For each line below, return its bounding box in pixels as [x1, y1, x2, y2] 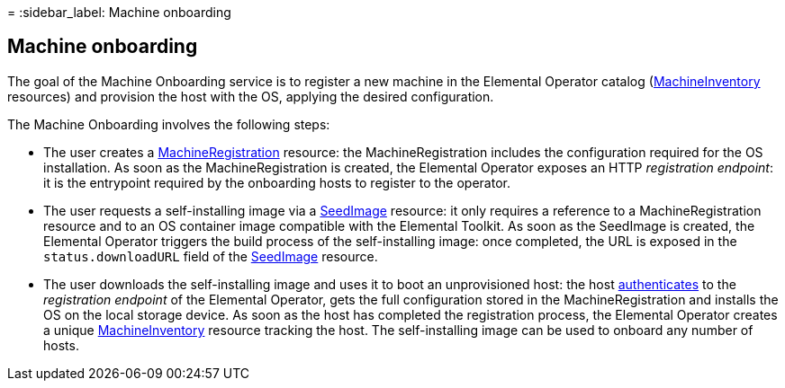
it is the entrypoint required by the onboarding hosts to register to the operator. [43, 174, 510, 190]
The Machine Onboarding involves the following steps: [7, 116, 330, 132]
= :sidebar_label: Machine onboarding [7, 4, 231, 20]
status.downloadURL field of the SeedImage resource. [43, 248, 378, 264]
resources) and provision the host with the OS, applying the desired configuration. [7, 88, 494, 104]
